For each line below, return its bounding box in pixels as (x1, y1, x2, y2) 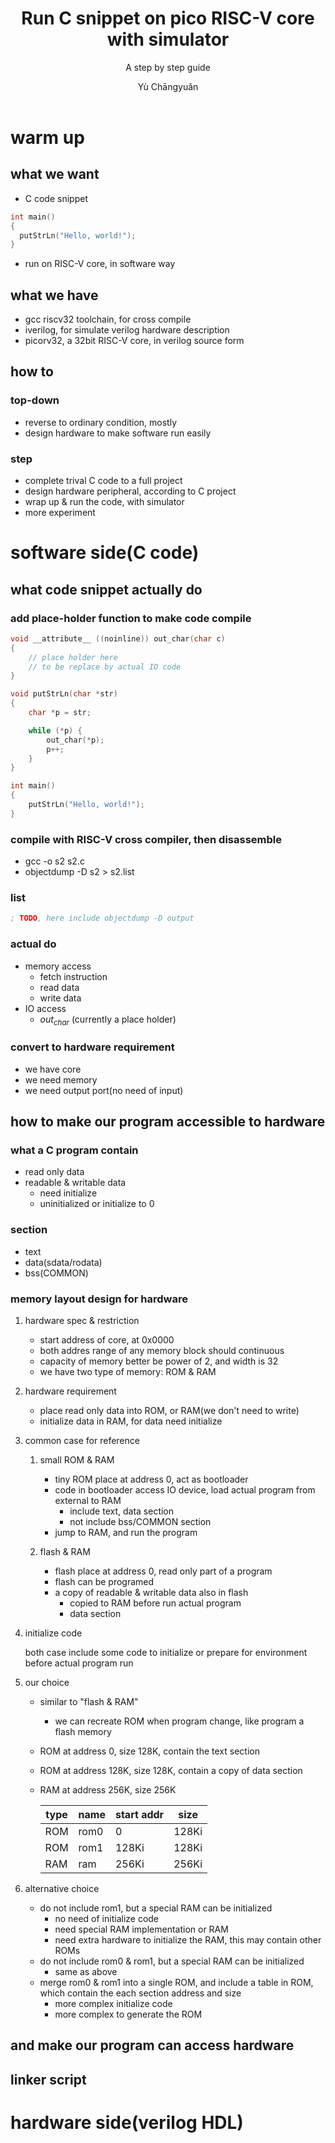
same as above (54, 1965, 118, 1977)
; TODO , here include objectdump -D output (10, 913, 195, 924)
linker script (10, 2071, 87, 2088)
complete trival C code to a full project (24, 475, 183, 487)
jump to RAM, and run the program (54, 1526, 198, 1538)
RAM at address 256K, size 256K (39, 1783, 177, 1796)
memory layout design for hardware (10, 1292, 188, 1306)
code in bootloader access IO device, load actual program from (54, 1483, 316, 1496)
